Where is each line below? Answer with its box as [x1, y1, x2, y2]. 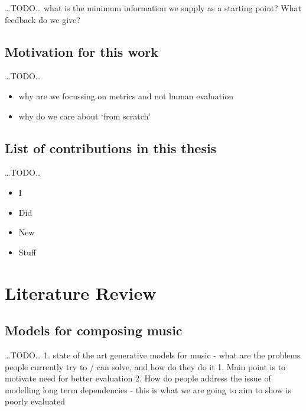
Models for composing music [5, 321, 183, 339]
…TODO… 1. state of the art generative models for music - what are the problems [5, 348, 301, 361]
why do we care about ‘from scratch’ [18, 109, 151, 122]
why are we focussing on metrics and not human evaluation [18, 89, 233, 102]
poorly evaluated [5, 395, 65, 407]
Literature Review [5, 280, 157, 305]
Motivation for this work [5, 42, 158, 60]
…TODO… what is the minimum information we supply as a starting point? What [5, 2, 301, 14]
